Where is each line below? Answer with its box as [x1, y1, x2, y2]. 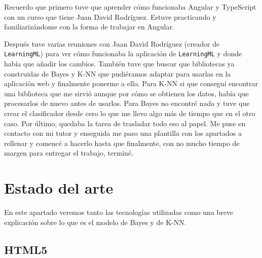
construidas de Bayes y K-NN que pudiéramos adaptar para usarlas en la [4, 68, 231, 79]
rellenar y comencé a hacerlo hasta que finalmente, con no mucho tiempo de [4, 137, 240, 148]
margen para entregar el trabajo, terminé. [4, 148, 133, 158]
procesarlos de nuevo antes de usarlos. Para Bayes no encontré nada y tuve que [4, 98, 250, 108]
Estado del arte [4, 177, 114, 198]
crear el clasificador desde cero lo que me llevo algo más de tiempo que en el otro [4, 108, 255, 118]
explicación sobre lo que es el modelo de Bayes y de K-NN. [4, 216, 186, 227]
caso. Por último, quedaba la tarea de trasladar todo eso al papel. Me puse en [4, 118, 246, 128]
